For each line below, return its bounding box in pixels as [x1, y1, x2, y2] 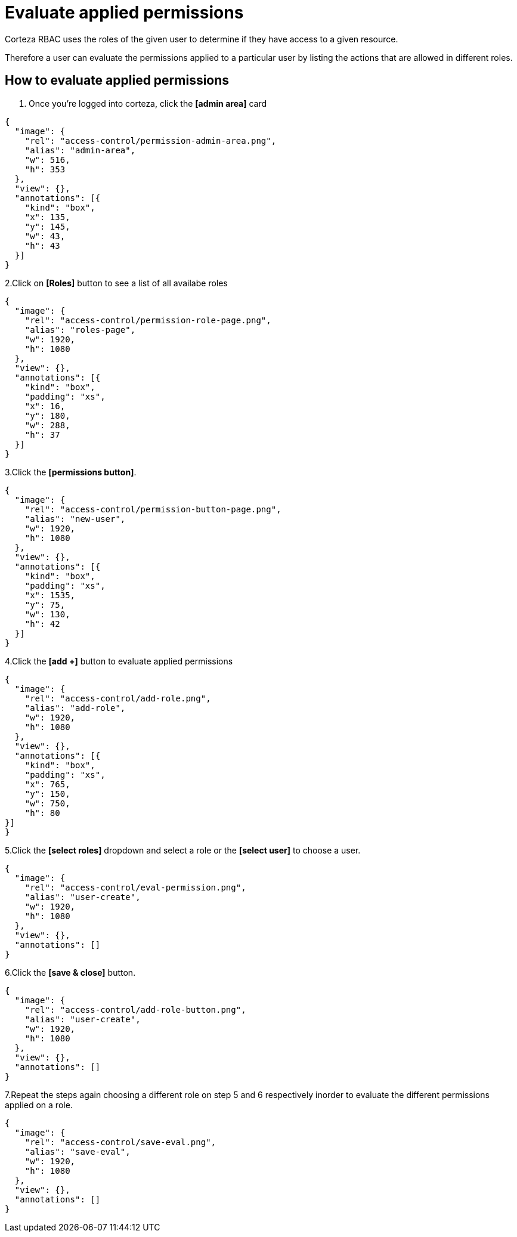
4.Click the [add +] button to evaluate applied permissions [5, 655, 233, 666]
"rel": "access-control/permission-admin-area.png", [24, 135, 277, 146]
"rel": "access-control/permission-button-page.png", [24, 504, 281, 514]
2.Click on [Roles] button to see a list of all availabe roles [5, 277, 228, 288]
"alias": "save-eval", [24, 1146, 131, 1156]
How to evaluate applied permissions [5, 73, 230, 88]
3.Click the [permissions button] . [5, 466, 137, 477]
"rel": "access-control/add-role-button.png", [24, 1004, 246, 1015]
